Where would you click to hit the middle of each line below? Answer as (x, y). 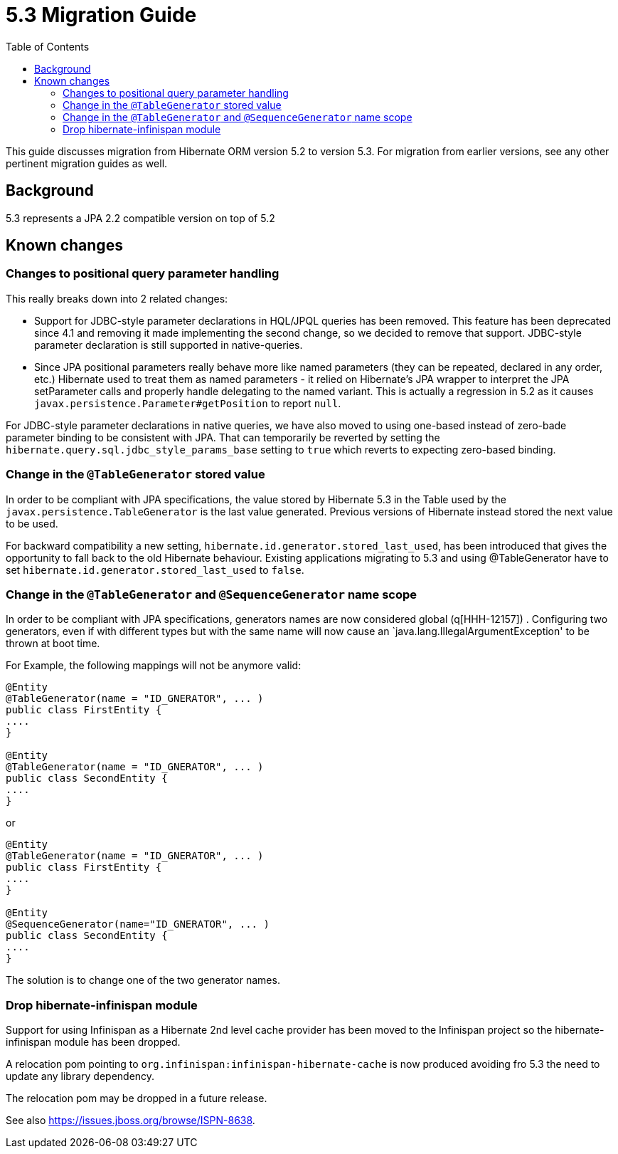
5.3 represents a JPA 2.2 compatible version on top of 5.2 (140, 218)
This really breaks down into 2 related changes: (117, 298)
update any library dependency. (80, 1076)
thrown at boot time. (53, 644)
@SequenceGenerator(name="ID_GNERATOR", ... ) (138, 924)
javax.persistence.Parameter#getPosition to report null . (188, 403)
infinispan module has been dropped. (93, 1042)
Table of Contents (48, 46)
